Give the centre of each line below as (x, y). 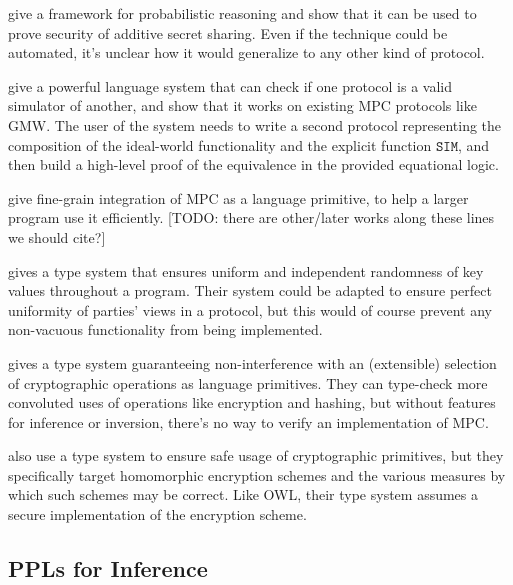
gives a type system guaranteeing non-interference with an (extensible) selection (252, 362)
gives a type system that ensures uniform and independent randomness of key (246, 270)
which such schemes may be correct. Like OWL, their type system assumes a (243, 494)
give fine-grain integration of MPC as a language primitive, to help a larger (238, 197)
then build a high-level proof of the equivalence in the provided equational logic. (253, 164)
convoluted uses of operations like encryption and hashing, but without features (252, 402)
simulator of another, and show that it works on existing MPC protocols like (242, 105)
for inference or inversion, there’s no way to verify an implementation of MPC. (248, 421)
